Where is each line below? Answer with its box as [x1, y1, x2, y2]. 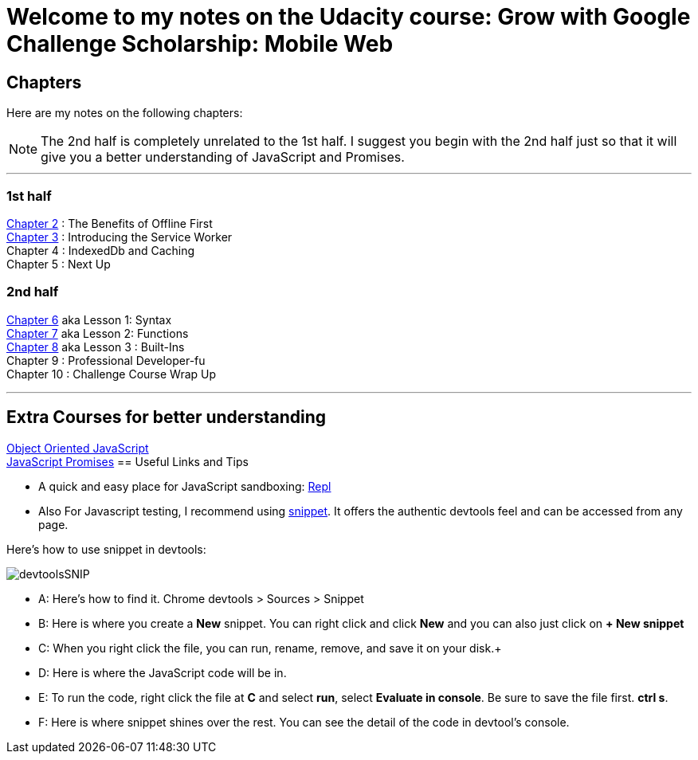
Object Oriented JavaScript [6, 441, 149, 455]
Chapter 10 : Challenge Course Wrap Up [6, 366, 217, 381]
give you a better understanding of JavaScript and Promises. [41, 149, 405, 166]
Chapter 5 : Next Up [6, 257, 111, 271]
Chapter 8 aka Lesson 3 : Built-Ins [6, 339, 185, 354]
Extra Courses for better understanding [6, 407, 326, 428]
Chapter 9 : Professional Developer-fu [6, 353, 206, 367]
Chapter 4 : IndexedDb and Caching [6, 243, 195, 257]
